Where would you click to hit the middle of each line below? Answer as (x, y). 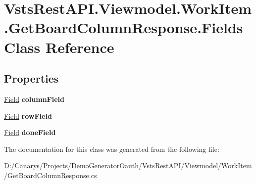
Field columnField (34, 99)
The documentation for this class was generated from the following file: (112, 149)
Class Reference (59, 47)
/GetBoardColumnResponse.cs (51, 175)
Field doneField (30, 132)
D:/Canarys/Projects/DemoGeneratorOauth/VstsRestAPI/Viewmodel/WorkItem (128, 165)
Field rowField (28, 115)
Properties (31, 78)
